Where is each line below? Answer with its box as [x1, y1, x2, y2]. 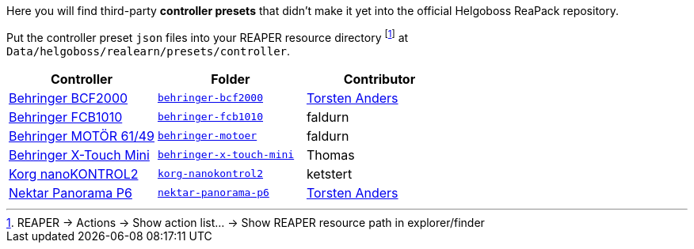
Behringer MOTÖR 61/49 [9, 127, 154, 144]
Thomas [306, 146, 355, 163]
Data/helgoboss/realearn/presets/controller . [6, 43, 291, 58]
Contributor [343, 70, 416, 87]
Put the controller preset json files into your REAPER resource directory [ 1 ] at [6, 28, 409, 44]
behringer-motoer [157, 130, 257, 142]
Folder [211, 70, 250, 87]
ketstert [306, 165, 353, 182]
